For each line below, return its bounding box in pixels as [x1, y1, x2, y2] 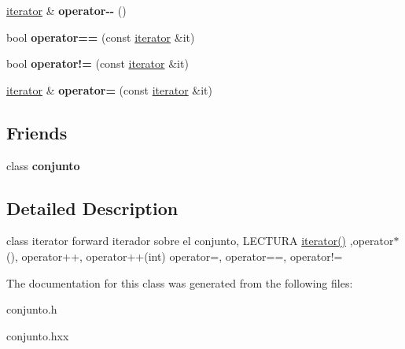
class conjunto [6, 157, 80, 173]
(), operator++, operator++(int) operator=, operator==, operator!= [6, 247, 343, 264]
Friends [6, 120, 68, 144]
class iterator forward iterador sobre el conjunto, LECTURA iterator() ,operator [6, 232, 394, 249]
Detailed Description [6, 195, 179, 220]
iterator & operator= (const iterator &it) [6, 81, 213, 98]
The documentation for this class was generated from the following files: [6, 274, 353, 291]
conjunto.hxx [6, 327, 69, 343]
